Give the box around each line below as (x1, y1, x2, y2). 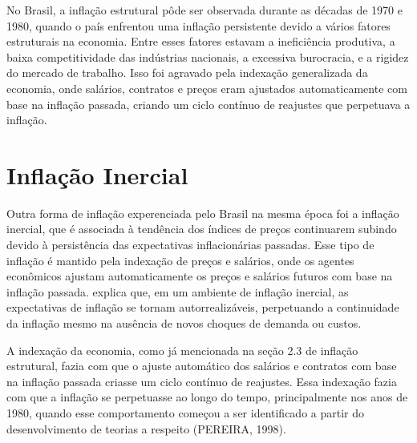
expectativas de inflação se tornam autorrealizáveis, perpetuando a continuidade (6, 299, 399, 316)
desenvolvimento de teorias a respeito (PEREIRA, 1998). (6, 420, 286, 437)
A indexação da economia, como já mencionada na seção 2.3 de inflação (6, 341, 358, 358)
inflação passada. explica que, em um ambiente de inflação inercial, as (6, 283, 349, 300)
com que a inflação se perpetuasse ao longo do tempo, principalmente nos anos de (6, 389, 408, 405)
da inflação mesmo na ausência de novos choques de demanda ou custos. (6, 315, 362, 332)
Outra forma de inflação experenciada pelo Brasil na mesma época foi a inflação (6, 204, 399, 221)
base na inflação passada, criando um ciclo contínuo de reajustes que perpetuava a (6, 95, 411, 112)
